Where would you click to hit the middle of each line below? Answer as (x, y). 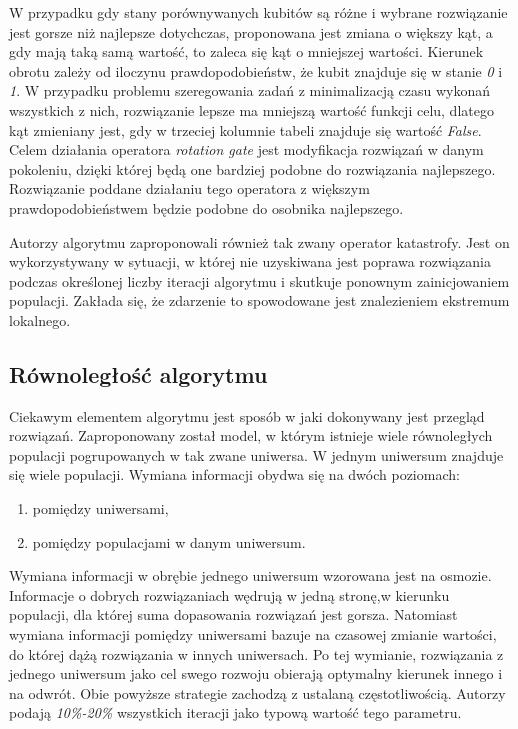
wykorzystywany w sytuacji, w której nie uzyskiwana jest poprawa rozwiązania (250, 261)
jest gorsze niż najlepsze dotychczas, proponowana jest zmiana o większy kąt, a (251, 31)
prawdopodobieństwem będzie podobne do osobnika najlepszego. (206, 207)
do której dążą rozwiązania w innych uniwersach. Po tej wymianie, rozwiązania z (256, 653)
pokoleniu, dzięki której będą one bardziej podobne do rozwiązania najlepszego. (252, 168)
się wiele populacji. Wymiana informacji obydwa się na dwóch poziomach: (234, 474)
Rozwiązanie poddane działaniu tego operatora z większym (189, 188)
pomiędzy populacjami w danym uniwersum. (169, 541)
